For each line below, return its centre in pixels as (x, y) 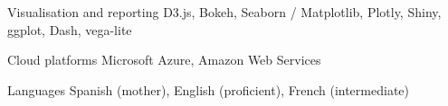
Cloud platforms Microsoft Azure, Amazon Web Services (164, 60)
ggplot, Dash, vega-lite (70, 29)
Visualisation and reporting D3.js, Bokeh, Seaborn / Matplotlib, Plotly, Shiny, (224, 12)
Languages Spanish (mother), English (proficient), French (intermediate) (208, 89)
